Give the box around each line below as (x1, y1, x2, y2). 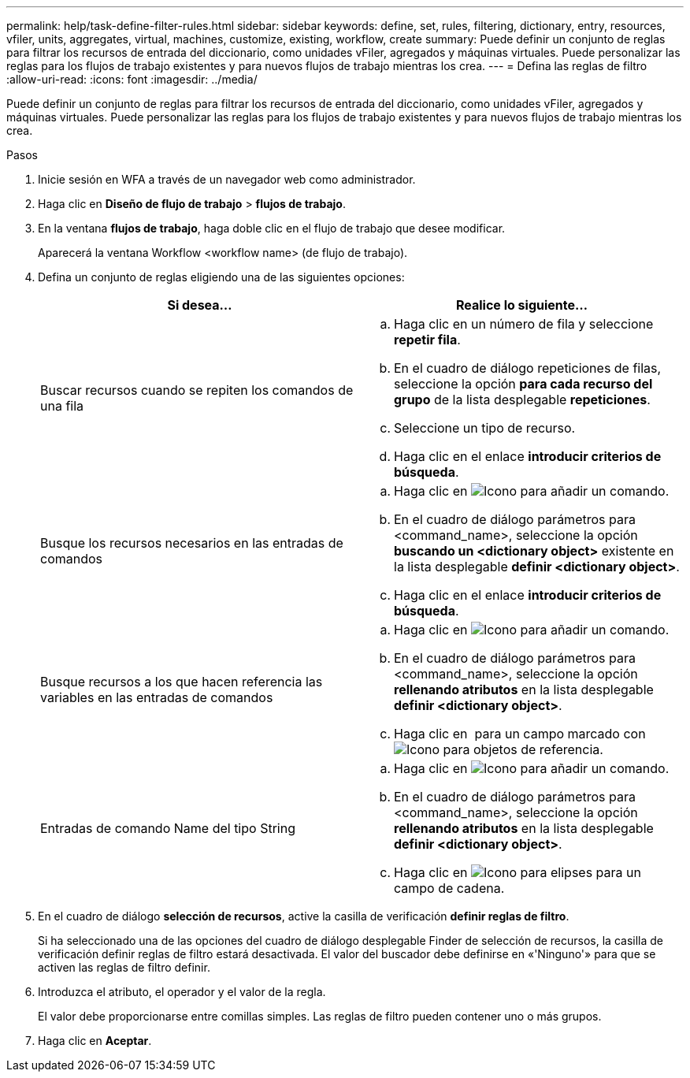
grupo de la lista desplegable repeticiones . (394, 392, 651, 407)
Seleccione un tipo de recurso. (394, 420, 576, 436)
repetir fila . (394, 332, 461, 348)
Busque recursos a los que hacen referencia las (40, 674, 323, 690)
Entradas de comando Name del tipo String (40, 820, 295, 836)
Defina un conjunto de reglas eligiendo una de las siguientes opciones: (38, 270, 405, 284)
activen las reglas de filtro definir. (38, 961, 210, 974)
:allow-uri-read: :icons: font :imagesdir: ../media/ (6, 72, 258, 86)
